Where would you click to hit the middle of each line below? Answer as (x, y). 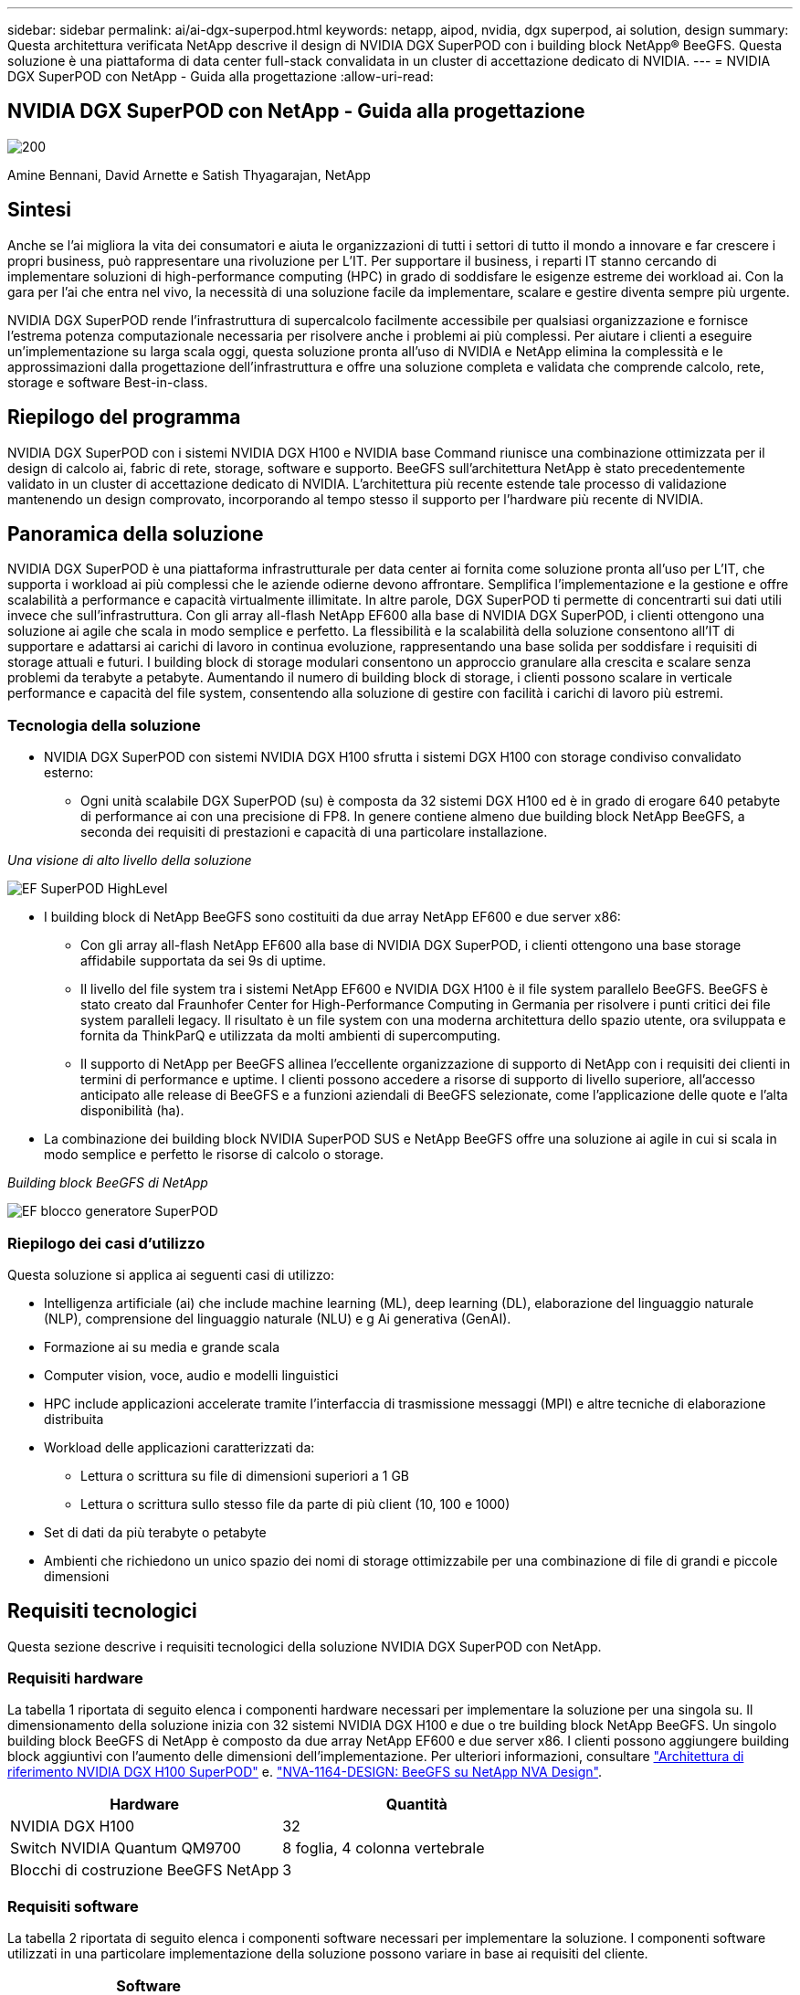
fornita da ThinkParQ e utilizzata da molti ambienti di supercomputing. (291, 1036)
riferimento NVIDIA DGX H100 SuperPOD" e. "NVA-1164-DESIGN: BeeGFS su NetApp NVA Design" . (305, 1772)
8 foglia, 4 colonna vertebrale (384, 1848)
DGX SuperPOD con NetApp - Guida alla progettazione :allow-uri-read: (221, 76)
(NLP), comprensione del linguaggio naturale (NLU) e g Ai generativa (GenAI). (278, 1318)
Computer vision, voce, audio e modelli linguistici (191, 1375)
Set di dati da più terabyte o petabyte (155, 1532)
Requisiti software (73, 1906)
